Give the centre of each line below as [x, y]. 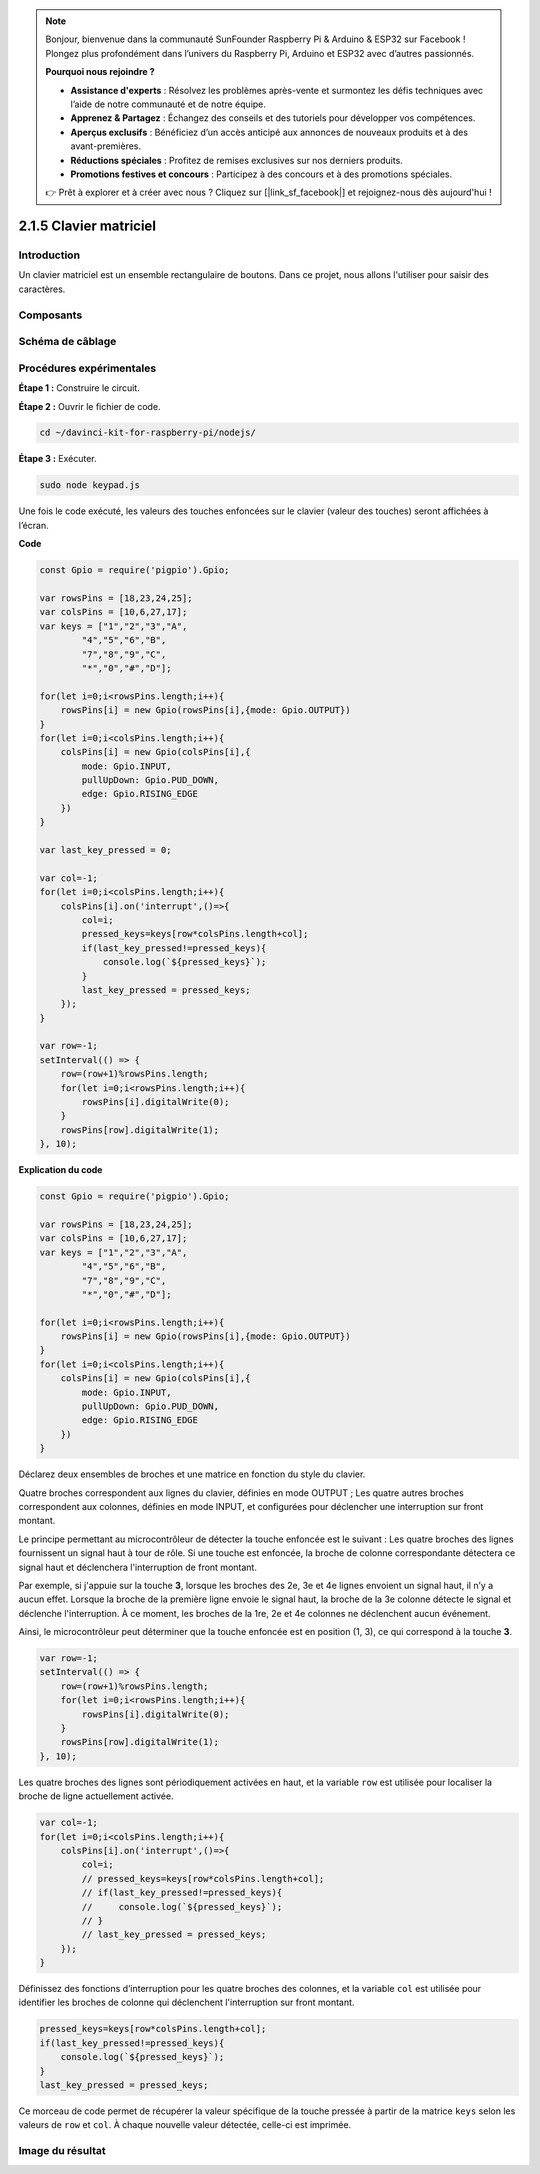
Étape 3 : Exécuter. [57, 459]
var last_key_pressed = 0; [105, 850]
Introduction [49, 255]
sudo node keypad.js [89, 485]
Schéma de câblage [67, 342]
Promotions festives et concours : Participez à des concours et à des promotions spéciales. [261, 174]
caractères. [42, 289]
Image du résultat [62, 2151]
